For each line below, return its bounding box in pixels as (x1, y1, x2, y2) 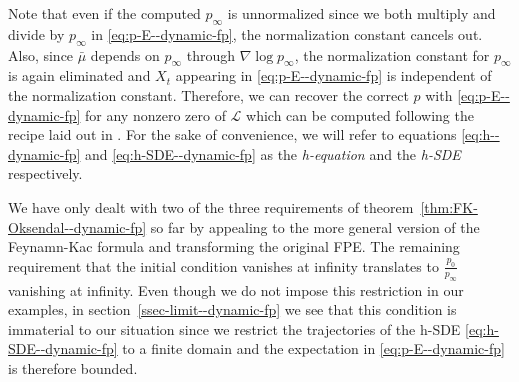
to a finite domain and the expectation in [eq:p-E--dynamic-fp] (122, 338, 505, 359)
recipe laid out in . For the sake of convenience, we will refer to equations (8, 124, 457, 145)
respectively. (8, 163, 83, 184)
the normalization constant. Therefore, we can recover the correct (8, 84, 409, 105)
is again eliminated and (8, 65, 151, 86)
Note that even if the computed (8, 3, 201, 23)
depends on (90, 44, 160, 65)
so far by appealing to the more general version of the (150, 216, 480, 237)
